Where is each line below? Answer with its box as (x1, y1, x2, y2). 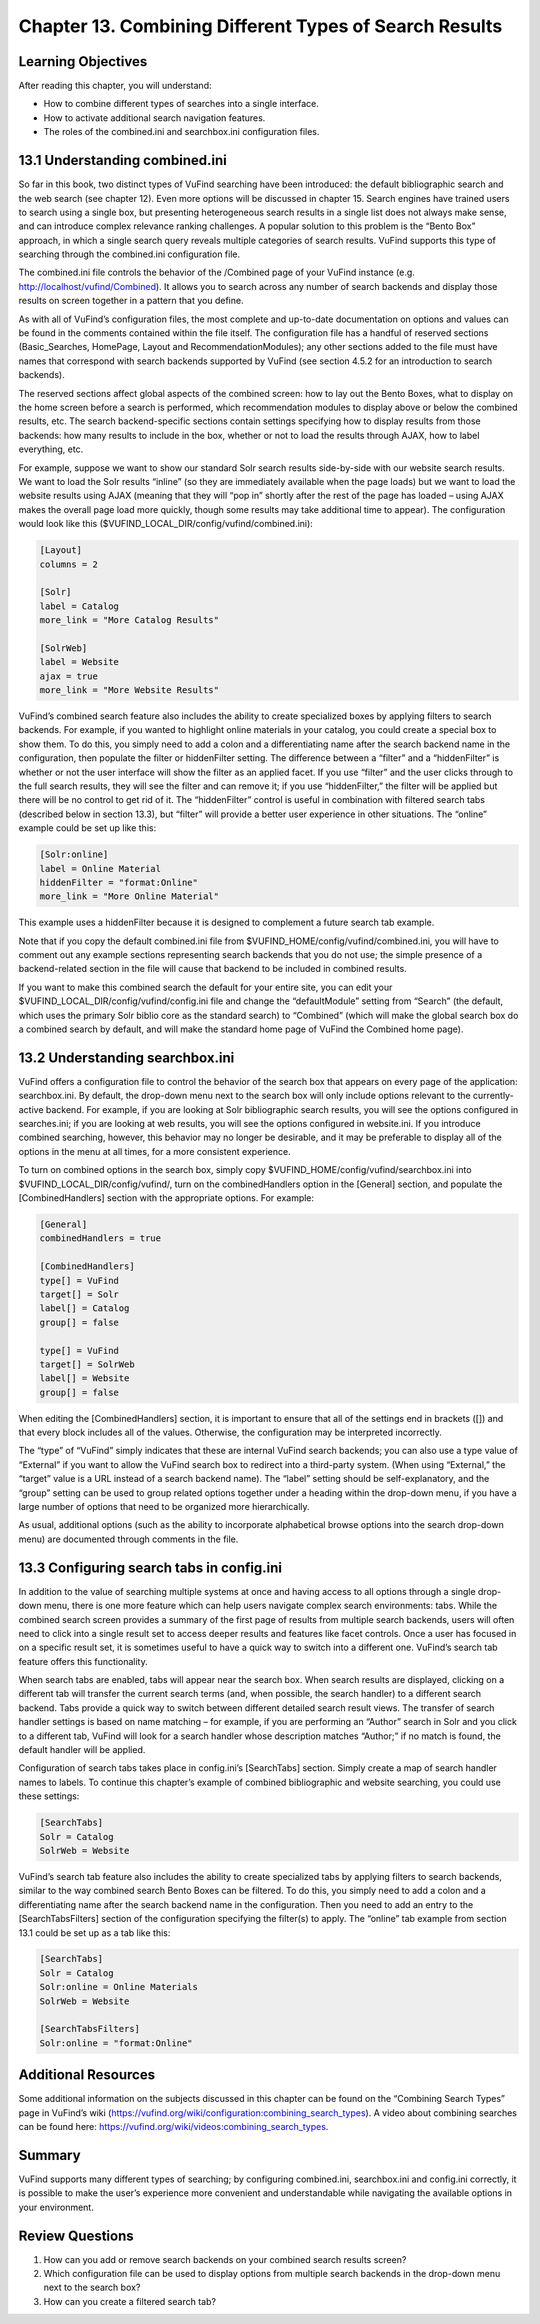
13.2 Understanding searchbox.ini (18, 1049, 235, 1066)
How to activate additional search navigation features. (43, 111, 266, 124)
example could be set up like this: (18, 822, 157, 834)
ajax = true (39, 670, 99, 682)
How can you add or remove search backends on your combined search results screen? (43, 2253, 407, 2265)
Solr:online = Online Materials (39, 1981, 199, 1993)
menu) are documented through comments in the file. (18, 1533, 239, 1545)
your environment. (18, 2201, 94, 2213)
